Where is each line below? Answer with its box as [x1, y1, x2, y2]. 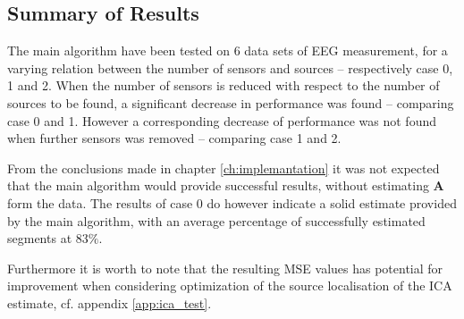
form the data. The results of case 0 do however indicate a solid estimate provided [7, 193, 457, 212]
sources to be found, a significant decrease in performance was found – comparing [7, 93, 454, 112]
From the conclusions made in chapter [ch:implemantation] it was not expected [7, 158, 440, 177]
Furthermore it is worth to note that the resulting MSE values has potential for [7, 258, 443, 277]
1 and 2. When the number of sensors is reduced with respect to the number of [7, 76, 440, 95]
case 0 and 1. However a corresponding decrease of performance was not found [7, 111, 437, 130]
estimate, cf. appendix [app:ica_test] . [7, 293, 212, 312]
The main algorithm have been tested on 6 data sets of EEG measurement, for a [7, 41, 448, 60]
